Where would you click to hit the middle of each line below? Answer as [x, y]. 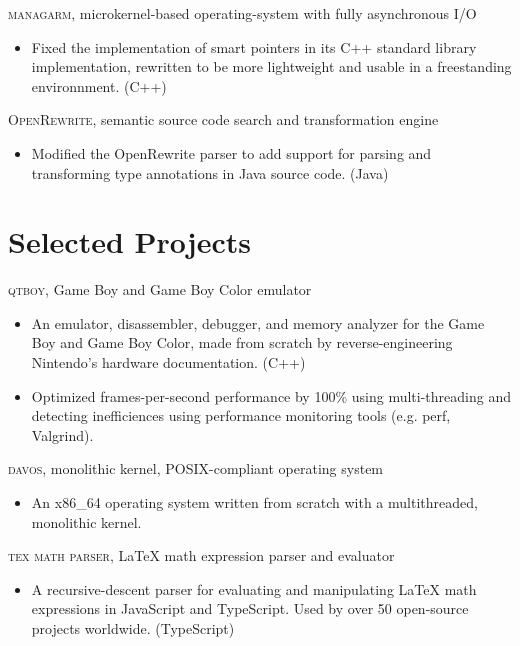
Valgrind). [62, 434]
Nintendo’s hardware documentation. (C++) [168, 362]
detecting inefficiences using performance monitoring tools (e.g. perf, [241, 415]
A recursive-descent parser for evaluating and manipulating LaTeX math [254, 588]
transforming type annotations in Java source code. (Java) [210, 172]
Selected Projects [129, 241]
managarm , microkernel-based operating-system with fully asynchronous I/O [242, 13]
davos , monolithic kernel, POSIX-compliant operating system [196, 468]
